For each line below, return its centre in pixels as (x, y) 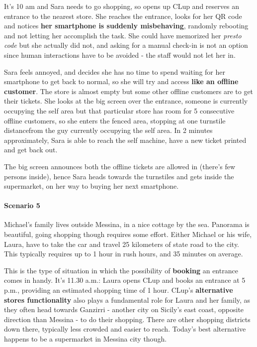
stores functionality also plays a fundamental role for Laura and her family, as (127, 299)
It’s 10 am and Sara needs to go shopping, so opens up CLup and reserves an (122, 6)
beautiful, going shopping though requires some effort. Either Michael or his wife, (128, 234)
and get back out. (31, 150)
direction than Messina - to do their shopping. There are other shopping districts (127, 319)
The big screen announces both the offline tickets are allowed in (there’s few (120, 166)
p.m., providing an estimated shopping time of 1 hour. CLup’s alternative (119, 290)
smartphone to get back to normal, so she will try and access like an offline (121, 81)
